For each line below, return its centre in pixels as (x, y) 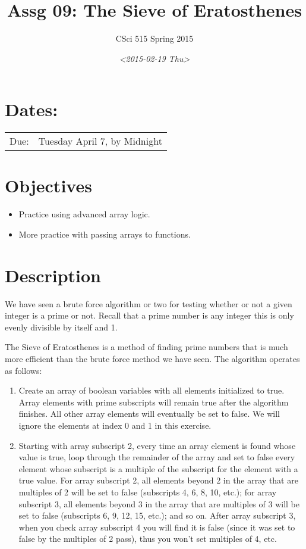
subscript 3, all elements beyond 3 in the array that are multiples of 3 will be (159, 503)
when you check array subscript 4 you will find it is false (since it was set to (157, 527)
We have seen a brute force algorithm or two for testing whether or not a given (149, 303)
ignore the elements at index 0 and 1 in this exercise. (115, 425)
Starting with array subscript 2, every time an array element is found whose (157, 445)
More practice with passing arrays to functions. (105, 234)
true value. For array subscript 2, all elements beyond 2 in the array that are (158, 480)
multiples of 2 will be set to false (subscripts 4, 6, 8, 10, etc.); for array (148, 492)
